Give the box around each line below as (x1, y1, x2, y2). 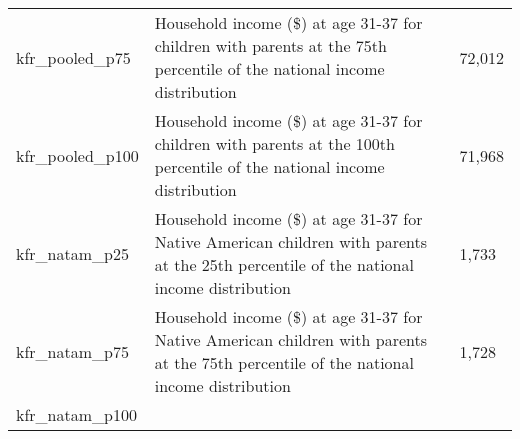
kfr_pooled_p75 (16, 45, 131, 69)
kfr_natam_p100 (16, 403, 137, 426)
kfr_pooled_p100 (16, 143, 139, 167)
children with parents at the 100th (154, 132, 395, 155)
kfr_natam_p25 (16, 241, 129, 265)
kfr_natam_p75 (16, 339, 129, 363)
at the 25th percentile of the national (154, 253, 414, 276)
